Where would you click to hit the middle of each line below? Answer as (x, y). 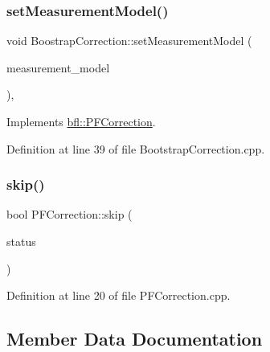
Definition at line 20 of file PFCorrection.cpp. (119, 295)
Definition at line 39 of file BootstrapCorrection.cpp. (136, 148)
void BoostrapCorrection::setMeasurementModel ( (129, 41)
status (21, 241)
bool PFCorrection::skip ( (70, 214)
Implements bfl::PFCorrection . (81, 121)
